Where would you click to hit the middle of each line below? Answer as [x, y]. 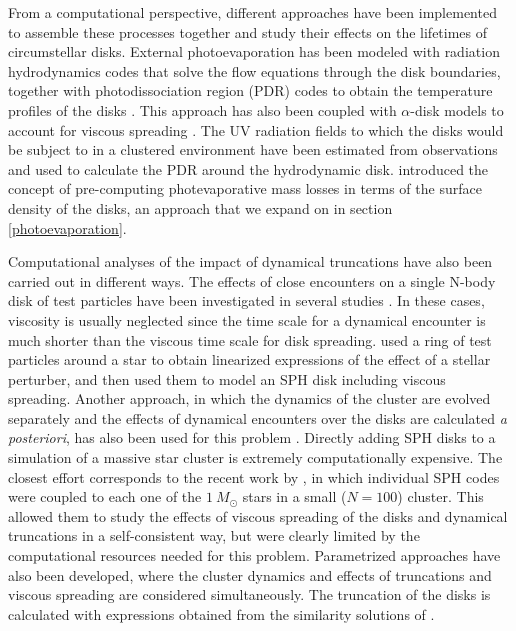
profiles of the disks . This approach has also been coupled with [202, 109]
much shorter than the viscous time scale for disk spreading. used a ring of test [250, 339]
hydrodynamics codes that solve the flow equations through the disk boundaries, [254, 70]
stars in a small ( [294, 496]
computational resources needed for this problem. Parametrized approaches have [254, 555]
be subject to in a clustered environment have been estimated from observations [253, 149]
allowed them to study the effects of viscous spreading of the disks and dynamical [258, 515]
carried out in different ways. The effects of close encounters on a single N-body [252, 280]
